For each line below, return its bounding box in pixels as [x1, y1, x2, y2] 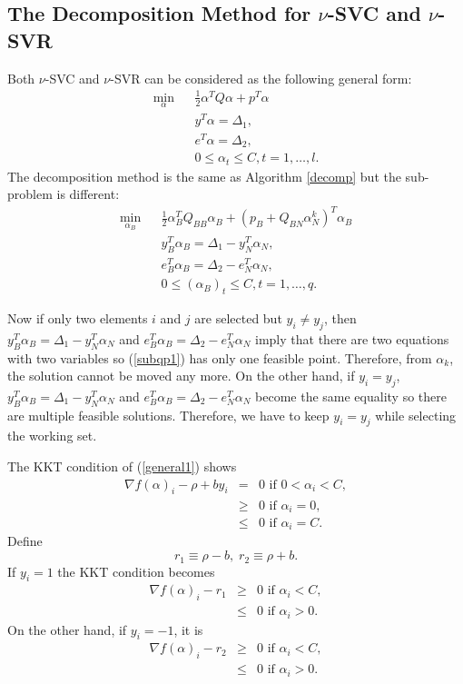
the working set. [7, 426, 97, 445]
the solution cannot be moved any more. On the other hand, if [7, 366, 355, 385]
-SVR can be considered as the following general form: [110, 68, 412, 87]
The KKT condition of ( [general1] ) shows [7, 457, 237, 476]
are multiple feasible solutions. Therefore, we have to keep [7, 405, 330, 424]
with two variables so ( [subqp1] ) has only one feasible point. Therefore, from [7, 348, 432, 367]
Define [7, 531, 43, 550]
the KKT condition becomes [57, 561, 215, 580]
